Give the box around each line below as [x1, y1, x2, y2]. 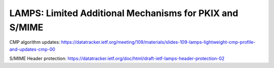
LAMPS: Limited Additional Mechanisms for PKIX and [9, 8, 238, 19]
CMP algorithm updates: [9, 39, 60, 45]
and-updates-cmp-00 [9, 46, 55, 52]
